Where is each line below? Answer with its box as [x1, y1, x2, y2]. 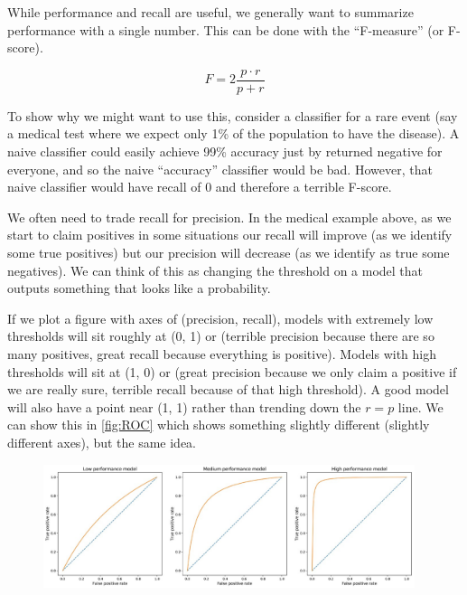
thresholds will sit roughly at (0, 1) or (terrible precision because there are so [7, 326, 434, 345]
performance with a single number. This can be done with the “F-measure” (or [7, 20, 444, 39]
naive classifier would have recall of [7, 177, 201, 196]
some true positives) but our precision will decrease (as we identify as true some [7, 243, 450, 261]
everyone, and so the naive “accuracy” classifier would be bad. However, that [7, 159, 433, 178]
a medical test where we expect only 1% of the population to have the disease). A [7, 124, 460, 143]
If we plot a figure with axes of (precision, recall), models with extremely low [7, 308, 434, 327]
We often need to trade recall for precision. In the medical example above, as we [7, 207, 452, 226]
